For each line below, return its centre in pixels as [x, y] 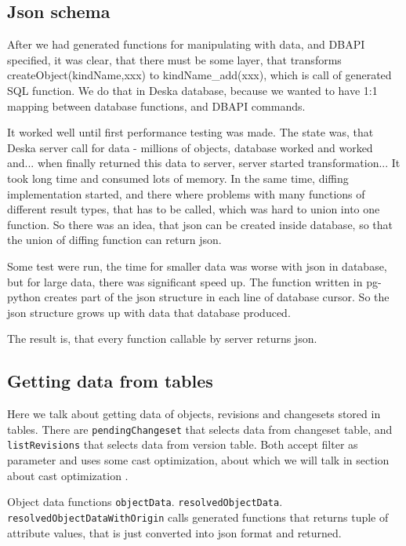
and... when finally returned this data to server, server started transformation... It [204, 163]
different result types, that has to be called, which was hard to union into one [194, 209]
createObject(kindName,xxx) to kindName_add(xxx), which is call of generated [199, 75]
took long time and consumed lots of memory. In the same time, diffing [178, 178]
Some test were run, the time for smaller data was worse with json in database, [197, 266]
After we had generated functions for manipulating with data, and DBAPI [186, 44]
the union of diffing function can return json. [114, 240]
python [24, 297]
